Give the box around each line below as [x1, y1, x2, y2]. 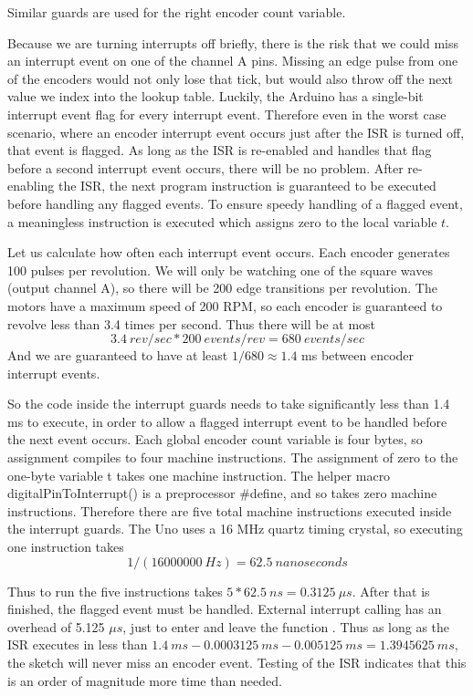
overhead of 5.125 [7, 617, 105, 636]
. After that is [352, 581, 430, 600]
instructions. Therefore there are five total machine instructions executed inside [7, 501, 452, 520]
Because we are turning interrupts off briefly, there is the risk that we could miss [7, 33, 459, 52]
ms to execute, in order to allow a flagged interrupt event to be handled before [7, 411, 447, 431]
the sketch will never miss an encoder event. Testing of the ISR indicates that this [7, 653, 467, 671]
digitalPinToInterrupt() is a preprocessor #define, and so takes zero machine [7, 483, 437, 503]
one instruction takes [7, 537, 124, 556]
